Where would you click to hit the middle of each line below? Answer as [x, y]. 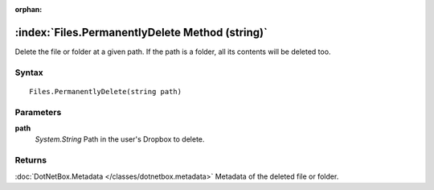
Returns [31, 160]
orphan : [29, 9]
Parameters [38, 112]
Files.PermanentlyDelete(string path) [106, 91]
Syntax [29, 72]
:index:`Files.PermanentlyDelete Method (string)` [141, 32]
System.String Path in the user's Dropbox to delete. [120, 139]
